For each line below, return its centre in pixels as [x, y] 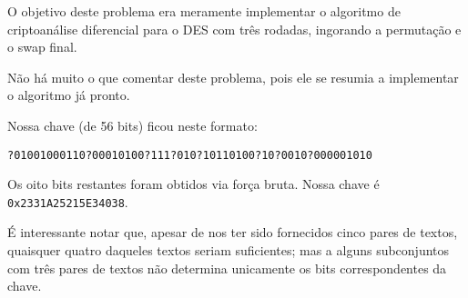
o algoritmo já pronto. [69, 95]
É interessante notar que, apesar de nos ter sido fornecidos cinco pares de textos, [233, 232]
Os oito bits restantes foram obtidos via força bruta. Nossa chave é [193, 184]
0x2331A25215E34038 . [68, 201]
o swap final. [42, 47]
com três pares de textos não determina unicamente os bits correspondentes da [227, 268]
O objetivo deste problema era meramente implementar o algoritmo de [204, 11]
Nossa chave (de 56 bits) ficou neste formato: [132, 125]
